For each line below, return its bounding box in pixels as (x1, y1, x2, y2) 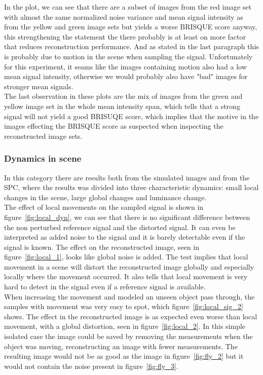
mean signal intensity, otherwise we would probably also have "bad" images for (4, 71, 248, 82)
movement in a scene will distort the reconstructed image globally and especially (4, 261, 254, 272)
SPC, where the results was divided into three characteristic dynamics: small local (4, 182, 259, 193)
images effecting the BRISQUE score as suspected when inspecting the (4, 121, 223, 131)
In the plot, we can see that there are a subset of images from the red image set (4, 2, 252, 12)
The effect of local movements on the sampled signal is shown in (4, 202, 204, 212)
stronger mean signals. (4, 81, 73, 91)
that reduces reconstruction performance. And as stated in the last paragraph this (4, 41, 259, 52)
